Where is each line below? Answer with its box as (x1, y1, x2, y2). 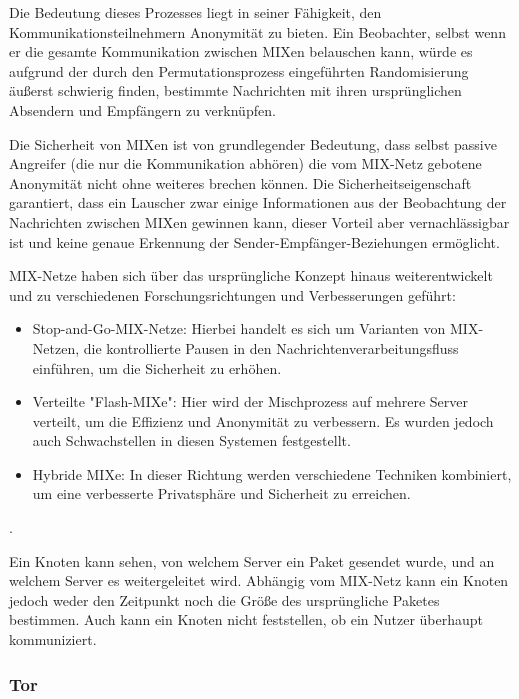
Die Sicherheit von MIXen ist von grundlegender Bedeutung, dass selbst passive (9, 133, 497, 154)
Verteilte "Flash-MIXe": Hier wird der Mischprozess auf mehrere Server (32, 391, 468, 412)
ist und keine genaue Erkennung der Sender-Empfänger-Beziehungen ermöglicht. (9, 231, 500, 252)
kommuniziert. (9, 629, 97, 650)
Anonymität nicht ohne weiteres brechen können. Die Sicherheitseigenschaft (9, 172, 472, 193)
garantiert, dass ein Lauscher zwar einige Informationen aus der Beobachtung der (9, 192, 507, 213)
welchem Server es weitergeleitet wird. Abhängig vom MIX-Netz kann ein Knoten (9, 570, 509, 591)
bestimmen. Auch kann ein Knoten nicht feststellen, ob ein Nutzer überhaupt (9, 609, 483, 630)
